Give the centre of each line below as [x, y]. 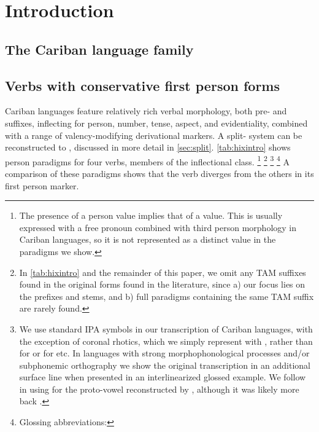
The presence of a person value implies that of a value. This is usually [151, 215]
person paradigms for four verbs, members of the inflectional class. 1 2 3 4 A [147, 160]
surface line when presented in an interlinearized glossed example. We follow [163, 377]
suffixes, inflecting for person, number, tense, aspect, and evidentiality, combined [156, 123]
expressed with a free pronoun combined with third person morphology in [158, 227]
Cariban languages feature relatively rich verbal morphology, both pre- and [146, 111]
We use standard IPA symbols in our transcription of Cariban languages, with [166, 328]
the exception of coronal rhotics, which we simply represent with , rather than [166, 341]
